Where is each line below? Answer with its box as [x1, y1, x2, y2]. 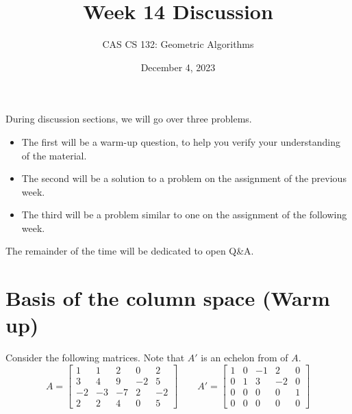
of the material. [21, 148, 87, 162]
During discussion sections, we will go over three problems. [5, 112, 252, 126]
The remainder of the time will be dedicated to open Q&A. [5, 244, 254, 258]
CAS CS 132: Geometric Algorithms [102, 37, 254, 51]
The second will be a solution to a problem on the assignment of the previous [21, 171, 347, 185]
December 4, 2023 [140, 60, 216, 74]
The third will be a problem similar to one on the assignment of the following [21, 207, 347, 222]
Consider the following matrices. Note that [5, 350, 185, 365]
